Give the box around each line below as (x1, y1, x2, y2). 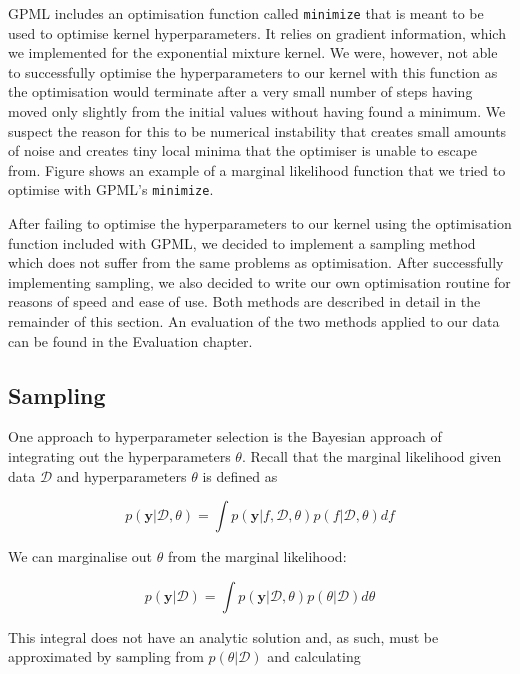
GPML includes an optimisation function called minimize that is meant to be (8, 3, 484, 23)
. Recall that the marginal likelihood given (241, 446, 502, 467)
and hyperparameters (56, 465, 187, 486)
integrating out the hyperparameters (8, 446, 231, 467)
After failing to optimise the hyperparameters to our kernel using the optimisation (8, 213, 512, 234)
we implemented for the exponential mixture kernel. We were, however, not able (8, 42, 498, 63)
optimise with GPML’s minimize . (8, 179, 214, 200)
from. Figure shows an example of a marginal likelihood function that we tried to (8, 159, 506, 180)
